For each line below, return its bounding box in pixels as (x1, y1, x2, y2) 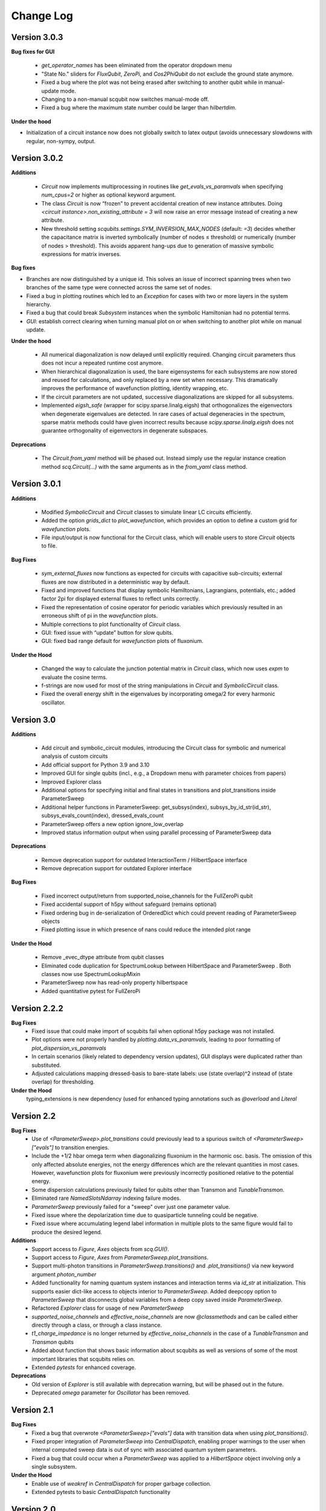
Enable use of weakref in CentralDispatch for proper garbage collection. (31, 1480, 211, 1487)
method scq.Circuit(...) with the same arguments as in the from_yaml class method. (41, 463, 248, 470)
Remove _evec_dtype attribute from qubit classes (41, 954, 164, 961)
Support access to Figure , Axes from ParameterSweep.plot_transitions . (31, 1254, 209, 1261)
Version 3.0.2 (11, 153, 63, 163)
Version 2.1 (11, 1405, 54, 1416)
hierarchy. (26, 300, 51, 308)
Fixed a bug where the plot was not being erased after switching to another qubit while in (41, 79, 263, 86)
